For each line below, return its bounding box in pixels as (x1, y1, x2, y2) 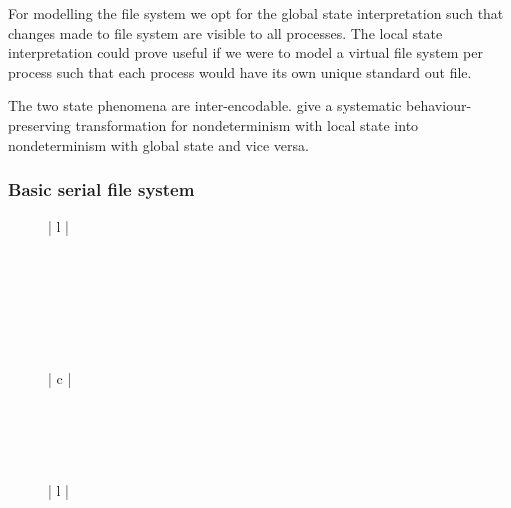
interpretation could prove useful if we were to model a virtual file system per (8, 42, 483, 63)
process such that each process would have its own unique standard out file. (8, 61, 472, 82)
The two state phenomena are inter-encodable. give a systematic (8, 95, 402, 116)
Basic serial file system (8, 177, 195, 202)
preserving (8, 114, 71, 135)
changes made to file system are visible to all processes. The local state (8, 22, 443, 43)
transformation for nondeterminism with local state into (75, 114, 419, 135)
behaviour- (406, 95, 472, 116)
